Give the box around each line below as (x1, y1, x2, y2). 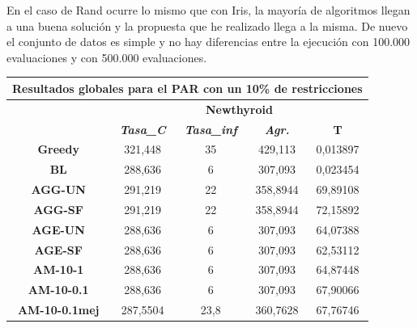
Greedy (37, 141, 79, 158)
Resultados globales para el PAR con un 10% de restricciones (12, 79, 363, 96)
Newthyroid (205, 100, 273, 117)
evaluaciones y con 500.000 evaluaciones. (6, 48, 207, 65)
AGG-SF (33, 200, 83, 217)
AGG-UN (31, 181, 86, 198)
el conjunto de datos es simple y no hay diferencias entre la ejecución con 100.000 (6, 33, 411, 50)
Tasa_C (119, 120, 166, 137)
